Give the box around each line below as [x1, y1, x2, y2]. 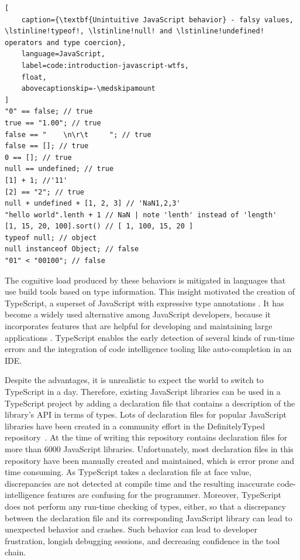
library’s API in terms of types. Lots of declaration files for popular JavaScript [5, 408, 287, 421]
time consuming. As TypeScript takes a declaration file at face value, [5, 466, 251, 478]
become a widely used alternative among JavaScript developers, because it [5, 308, 271, 320]
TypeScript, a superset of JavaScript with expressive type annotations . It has [5, 296, 284, 309]
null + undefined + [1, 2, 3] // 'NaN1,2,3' [5, 199, 181, 208]
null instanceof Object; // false [5, 245, 139, 254]
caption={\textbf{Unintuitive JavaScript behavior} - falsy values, [21, 15, 294, 24]
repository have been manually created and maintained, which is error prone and [5, 454, 295, 466]
